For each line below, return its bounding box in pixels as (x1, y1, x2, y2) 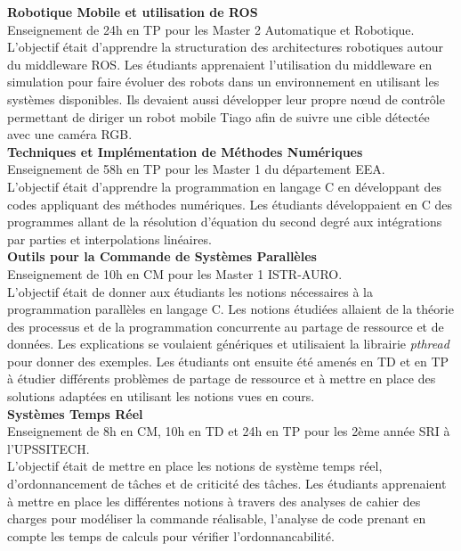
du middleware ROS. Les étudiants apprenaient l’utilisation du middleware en (7, 54, 433, 73)
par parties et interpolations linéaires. (7, 229, 212, 248)
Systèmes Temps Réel (7, 404, 143, 423)
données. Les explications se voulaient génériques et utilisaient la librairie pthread (7, 334, 449, 353)
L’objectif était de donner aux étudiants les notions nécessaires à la (7, 282, 373, 300)
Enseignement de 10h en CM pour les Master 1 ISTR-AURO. (7, 264, 343, 283)
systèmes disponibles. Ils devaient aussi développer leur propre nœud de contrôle (7, 89, 445, 108)
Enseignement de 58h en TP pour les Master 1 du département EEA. (7, 160, 385, 178)
